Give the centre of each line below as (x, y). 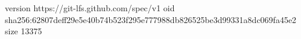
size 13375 (24, 31)
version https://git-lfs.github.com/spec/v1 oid (90, 8)
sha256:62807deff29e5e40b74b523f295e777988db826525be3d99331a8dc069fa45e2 (151, 19)
